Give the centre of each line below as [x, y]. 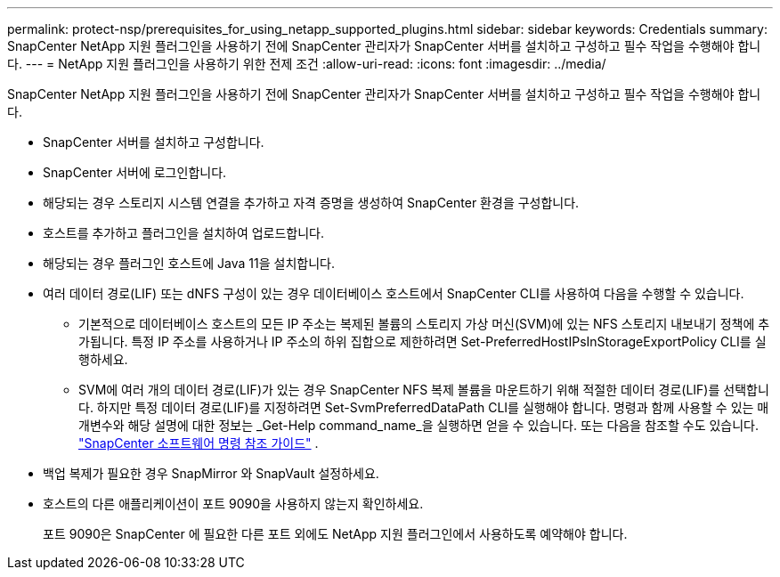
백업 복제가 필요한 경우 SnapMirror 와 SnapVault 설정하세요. [211, 473]
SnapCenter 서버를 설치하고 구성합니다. [154, 142]
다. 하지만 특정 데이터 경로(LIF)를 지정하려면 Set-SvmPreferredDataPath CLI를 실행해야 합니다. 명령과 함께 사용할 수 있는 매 [424, 407]
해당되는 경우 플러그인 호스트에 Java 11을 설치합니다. [189, 263]
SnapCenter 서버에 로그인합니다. [135, 172]
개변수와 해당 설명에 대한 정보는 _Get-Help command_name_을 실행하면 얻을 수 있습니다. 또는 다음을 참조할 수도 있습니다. [419, 425]
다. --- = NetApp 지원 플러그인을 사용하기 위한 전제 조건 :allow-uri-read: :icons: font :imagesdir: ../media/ [307, 64]
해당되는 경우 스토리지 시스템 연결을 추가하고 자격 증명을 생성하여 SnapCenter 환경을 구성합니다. [311, 203]
